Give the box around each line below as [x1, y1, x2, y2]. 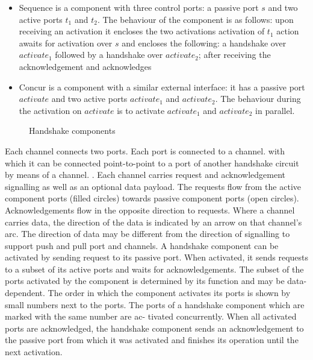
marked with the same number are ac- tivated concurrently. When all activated [5, 310, 297, 323]
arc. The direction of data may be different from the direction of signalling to [5, 227, 290, 240]
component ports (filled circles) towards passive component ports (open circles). [5, 192, 299, 204]
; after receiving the [198, 48, 271, 61]
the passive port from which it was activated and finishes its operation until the [5, 333, 299, 346]
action [276, 25, 299, 37]
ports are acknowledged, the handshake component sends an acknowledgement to [5, 321, 304, 334]
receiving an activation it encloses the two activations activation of [19, 25, 265, 37]
